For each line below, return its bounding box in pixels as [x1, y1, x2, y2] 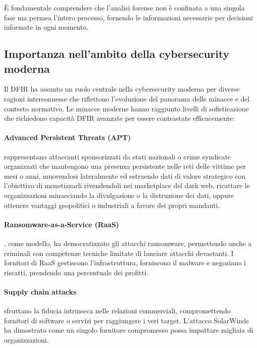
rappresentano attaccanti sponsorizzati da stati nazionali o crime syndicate [4, 151, 231, 161]
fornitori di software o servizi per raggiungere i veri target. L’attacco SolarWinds [4, 315, 249, 325]
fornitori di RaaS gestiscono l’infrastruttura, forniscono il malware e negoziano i [4, 257, 246, 268]
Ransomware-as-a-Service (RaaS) [4, 219, 119, 229]
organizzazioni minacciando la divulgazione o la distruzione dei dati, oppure [4, 190, 234, 200]
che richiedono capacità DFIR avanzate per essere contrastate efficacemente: [4, 113, 235, 123]
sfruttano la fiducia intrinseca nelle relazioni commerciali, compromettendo [4, 305, 231, 316]
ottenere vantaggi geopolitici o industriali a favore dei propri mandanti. [4, 199, 220, 210]
